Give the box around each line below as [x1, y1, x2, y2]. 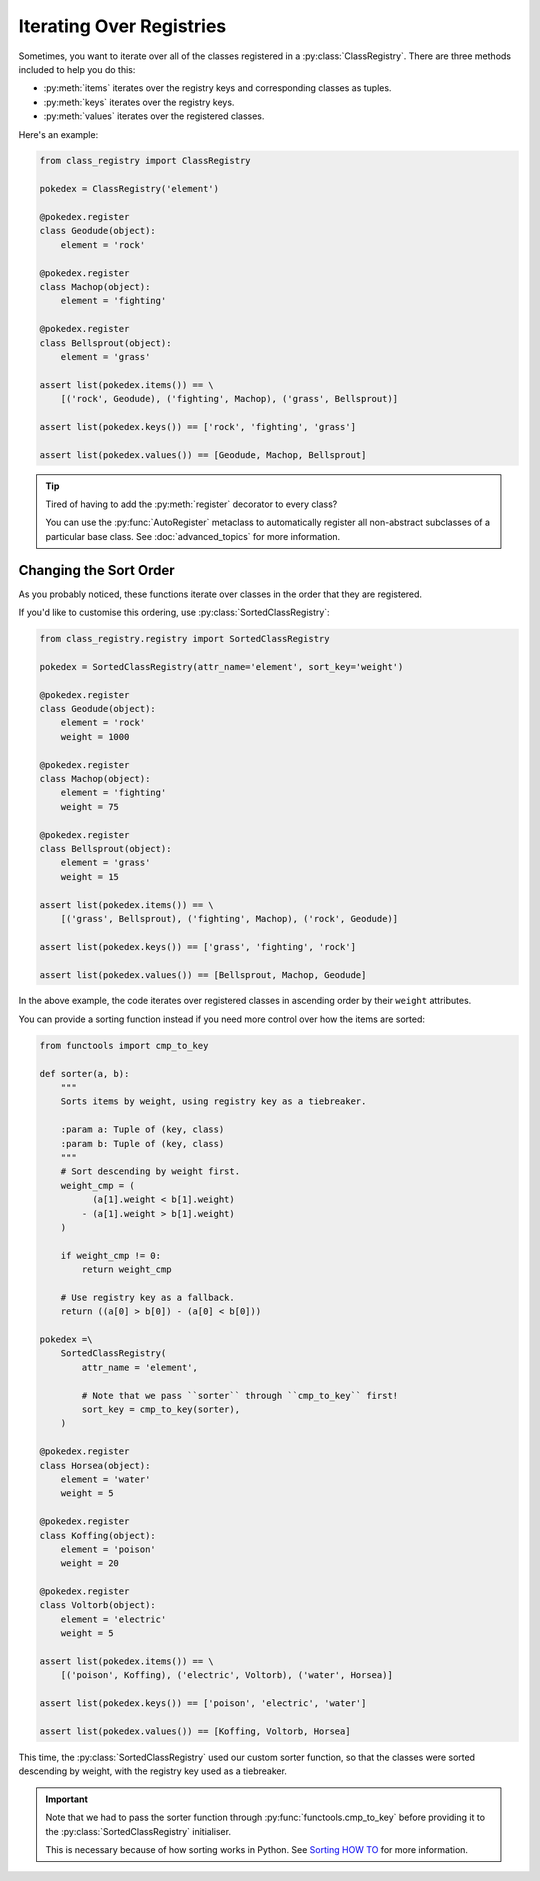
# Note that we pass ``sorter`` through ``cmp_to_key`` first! [81, 1390, 399, 1401]
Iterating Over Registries [18, 15, 227, 37]
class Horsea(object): [39, 1460, 151, 1471]
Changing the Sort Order [18, 561, 175, 579]
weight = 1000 [60, 731, 130, 742]
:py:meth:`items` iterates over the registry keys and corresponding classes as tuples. [43, 82, 392, 94]
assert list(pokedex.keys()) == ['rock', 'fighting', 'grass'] [39, 421, 357, 432]
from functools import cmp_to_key [39, 1040, 209, 1051]
